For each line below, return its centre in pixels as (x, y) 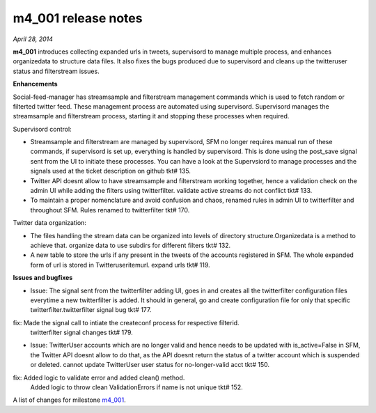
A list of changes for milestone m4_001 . (69, 400)
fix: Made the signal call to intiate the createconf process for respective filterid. (126, 322)
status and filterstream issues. (56, 71)
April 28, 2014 (33, 39)
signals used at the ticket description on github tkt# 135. (111, 171)
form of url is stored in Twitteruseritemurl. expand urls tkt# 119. (120, 265)
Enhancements (36, 84)
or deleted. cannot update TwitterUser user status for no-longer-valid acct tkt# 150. (150, 365)
